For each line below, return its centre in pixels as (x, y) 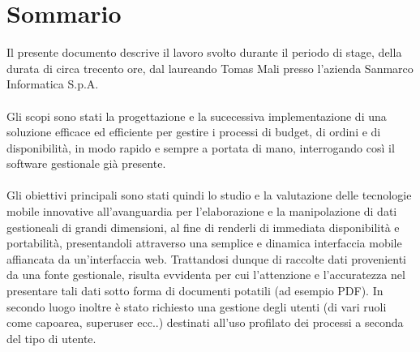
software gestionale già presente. (86, 163)
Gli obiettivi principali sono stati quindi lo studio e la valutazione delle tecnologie (209, 195)
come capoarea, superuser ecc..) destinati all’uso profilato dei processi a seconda (205, 322)
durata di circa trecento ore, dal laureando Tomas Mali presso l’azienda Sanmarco (210, 68)
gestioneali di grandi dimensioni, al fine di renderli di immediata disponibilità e (203, 227)
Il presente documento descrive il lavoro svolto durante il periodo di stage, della (204, 52)
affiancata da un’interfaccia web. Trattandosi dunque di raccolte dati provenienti (206, 258)
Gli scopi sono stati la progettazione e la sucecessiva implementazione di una (197, 116)
